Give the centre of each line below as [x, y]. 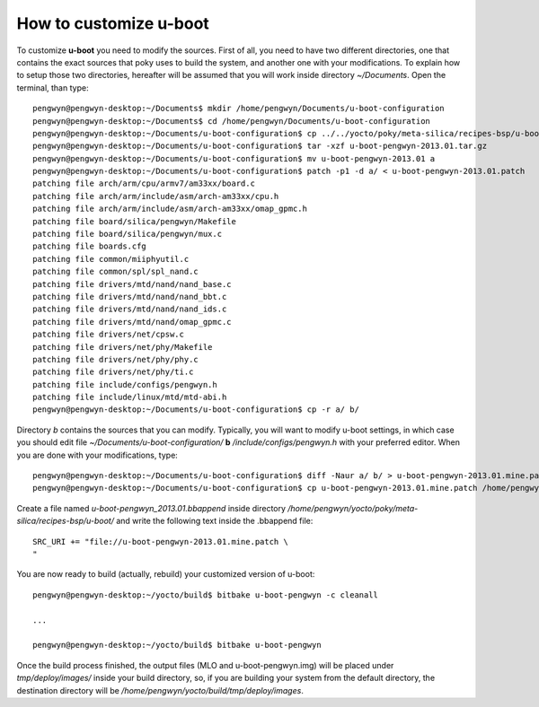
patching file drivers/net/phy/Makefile [123, 347]
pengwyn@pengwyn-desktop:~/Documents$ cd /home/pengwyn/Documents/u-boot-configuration [232, 121]
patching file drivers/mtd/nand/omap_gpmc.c [133, 322]
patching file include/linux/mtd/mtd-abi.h [130, 397]
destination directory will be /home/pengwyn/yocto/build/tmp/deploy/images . [160, 690]
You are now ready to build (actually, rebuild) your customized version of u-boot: [166, 574]
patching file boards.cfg [90, 246]
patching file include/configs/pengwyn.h [125, 384]
